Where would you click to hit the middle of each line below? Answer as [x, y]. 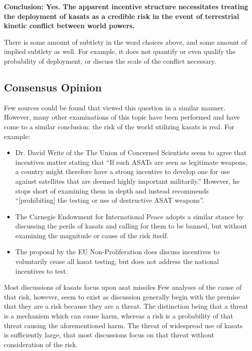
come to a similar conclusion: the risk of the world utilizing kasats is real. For [119, 126]
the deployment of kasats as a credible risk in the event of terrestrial [122, 16]
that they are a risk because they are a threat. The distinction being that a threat [126, 306]
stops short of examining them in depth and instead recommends [112, 190]
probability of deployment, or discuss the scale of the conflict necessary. [110, 61]
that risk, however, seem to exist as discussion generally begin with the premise [122, 296]
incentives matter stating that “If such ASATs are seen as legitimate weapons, [131, 162]
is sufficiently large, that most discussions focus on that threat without [109, 335]
